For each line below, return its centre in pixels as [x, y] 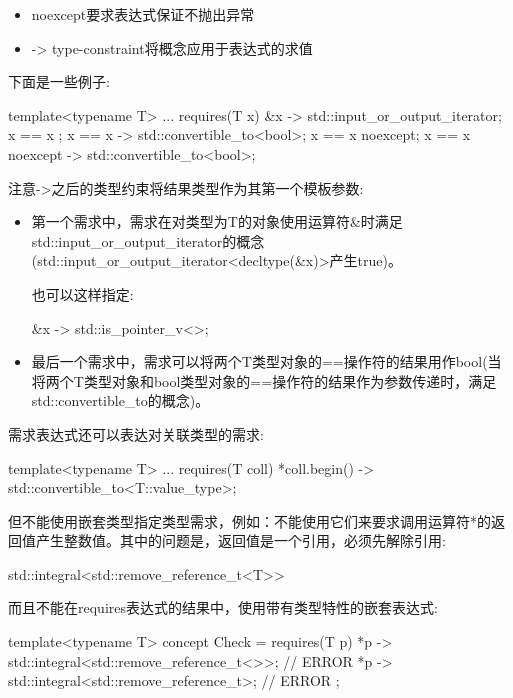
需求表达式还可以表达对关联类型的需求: [136, 433]
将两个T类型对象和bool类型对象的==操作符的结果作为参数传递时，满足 [264, 380]
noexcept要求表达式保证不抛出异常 [143, 14]
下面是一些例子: [59, 81]
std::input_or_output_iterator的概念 [148, 240]
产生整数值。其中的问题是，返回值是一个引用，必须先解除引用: [240, 540]
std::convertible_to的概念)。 [120, 400]
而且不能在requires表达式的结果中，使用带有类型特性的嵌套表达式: [223, 607]
